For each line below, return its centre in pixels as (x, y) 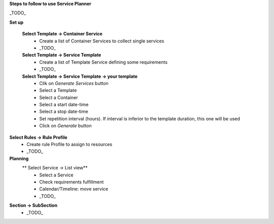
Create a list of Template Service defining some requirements (103, 62)
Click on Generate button (65, 126)
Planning (19, 158)
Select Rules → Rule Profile (39, 137)
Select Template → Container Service (62, 34)
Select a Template (58, 91)
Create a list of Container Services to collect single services (102, 41)
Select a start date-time (64, 105)
